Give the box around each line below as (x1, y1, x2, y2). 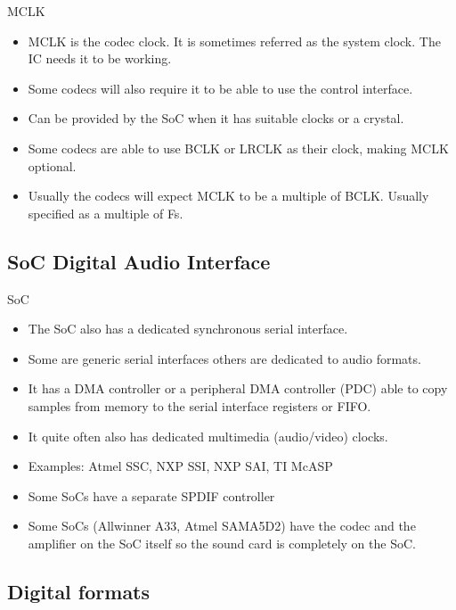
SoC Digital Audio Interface (7, 247, 271, 275)
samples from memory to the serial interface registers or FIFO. (28, 396, 371, 415)
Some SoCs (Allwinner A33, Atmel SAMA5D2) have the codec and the (28, 516, 416, 535)
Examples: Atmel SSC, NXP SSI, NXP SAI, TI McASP (28, 457, 333, 475)
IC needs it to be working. (28, 49, 172, 68)
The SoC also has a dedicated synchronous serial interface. (28, 319, 348, 338)
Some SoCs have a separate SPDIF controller (28, 486, 275, 505)
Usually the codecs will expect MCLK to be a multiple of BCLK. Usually (28, 186, 429, 205)
